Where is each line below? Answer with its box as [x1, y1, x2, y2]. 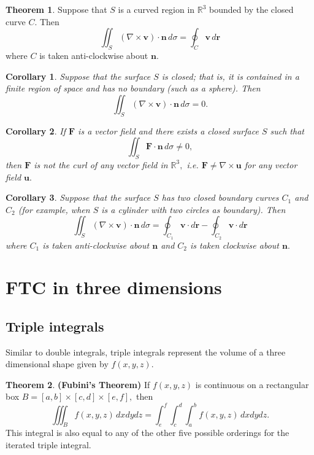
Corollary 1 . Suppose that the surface [6, 69, 151, 82]
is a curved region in [118, 3, 195, 15]
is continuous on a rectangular [195, 378, 309, 391]
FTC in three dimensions [6, 274, 222, 300]
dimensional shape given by [6, 357, 109, 370]
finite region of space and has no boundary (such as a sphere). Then [6, 82, 261, 95]
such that [270, 124, 304, 137]
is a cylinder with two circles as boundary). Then [101, 203, 286, 216]
